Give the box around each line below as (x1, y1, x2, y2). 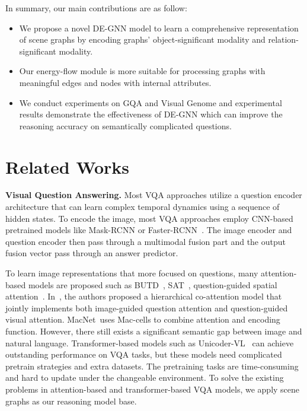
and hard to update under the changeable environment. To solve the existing (5, 371, 284, 384)
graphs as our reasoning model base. (5, 394, 137, 407)
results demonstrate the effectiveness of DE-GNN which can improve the (19, 108, 283, 120)
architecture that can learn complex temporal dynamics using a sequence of (5, 200, 280, 213)
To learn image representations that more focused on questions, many (5, 267, 258, 279)
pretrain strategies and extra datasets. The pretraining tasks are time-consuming (5, 359, 299, 372)
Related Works (5, 154, 130, 179)
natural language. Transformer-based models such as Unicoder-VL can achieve (5, 336, 294, 349)
